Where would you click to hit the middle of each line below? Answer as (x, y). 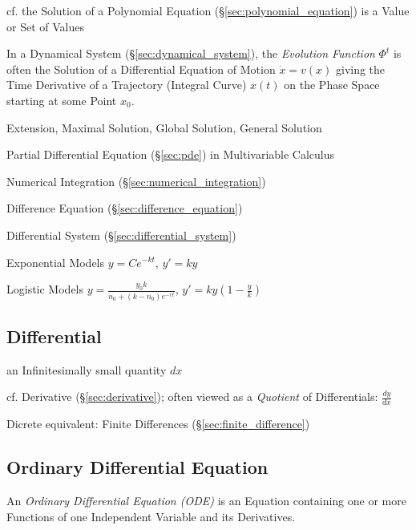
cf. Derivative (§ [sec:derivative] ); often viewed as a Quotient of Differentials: (192, 396)
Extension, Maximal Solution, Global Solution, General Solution (164, 127)
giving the (360, 69)
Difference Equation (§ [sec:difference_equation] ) (125, 208)
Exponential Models (56, 262)
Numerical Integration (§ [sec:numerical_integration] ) (136, 181)
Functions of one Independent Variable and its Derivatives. (151, 516)
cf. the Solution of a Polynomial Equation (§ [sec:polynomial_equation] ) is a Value (208, 10)
